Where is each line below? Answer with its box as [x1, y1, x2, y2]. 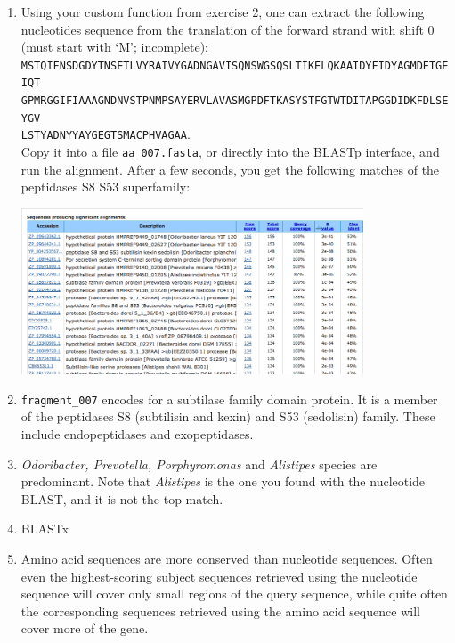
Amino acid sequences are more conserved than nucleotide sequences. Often [20, 549, 433, 567]
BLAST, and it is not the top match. [20, 489, 223, 508]
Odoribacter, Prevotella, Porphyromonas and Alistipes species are [20, 454, 378, 473]
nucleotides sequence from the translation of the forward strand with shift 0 [20, 20, 435, 38]
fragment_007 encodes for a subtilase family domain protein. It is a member [20, 389, 438, 408]
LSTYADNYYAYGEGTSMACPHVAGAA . [20, 125, 191, 143]
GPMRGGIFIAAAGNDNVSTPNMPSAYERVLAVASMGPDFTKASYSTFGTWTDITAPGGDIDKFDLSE [20, 94, 449, 108]
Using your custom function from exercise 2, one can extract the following [20, 3, 425, 20]
